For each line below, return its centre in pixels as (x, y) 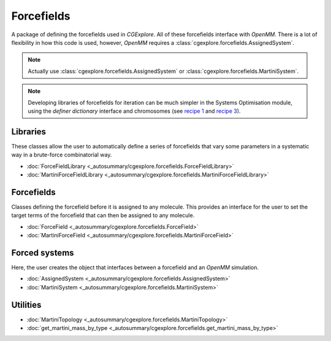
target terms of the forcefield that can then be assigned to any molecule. (103, 215)
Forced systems (43, 252)
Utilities (26, 305)
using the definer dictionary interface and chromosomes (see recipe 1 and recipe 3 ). (134, 111)
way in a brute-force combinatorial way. (62, 155)
